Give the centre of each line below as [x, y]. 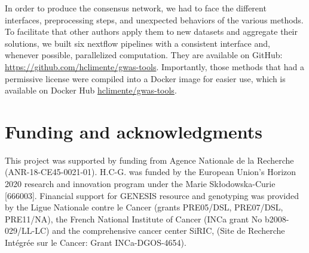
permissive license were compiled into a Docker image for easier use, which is [145, 78]
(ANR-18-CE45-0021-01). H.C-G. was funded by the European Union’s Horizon [151, 172]
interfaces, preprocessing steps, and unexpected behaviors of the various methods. [154, 19]
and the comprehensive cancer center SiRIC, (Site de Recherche [169, 231]
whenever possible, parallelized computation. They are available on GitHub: [144, 55]
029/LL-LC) [27, 231]
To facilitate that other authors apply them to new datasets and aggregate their [151, 31]
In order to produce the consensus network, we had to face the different [136, 8]
